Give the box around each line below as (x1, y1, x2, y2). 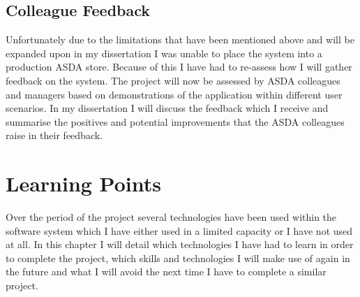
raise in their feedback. (6, 128, 103, 143)
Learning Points (6, 169, 161, 198)
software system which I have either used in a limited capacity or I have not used (6, 223, 353, 238)
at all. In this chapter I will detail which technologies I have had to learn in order (6, 237, 354, 252)
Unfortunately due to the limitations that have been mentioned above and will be (6, 32, 354, 47)
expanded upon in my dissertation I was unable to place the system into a (6, 45, 322, 60)
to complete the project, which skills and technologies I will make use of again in (6, 250, 350, 265)
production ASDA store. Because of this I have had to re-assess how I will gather (6, 59, 352, 74)
